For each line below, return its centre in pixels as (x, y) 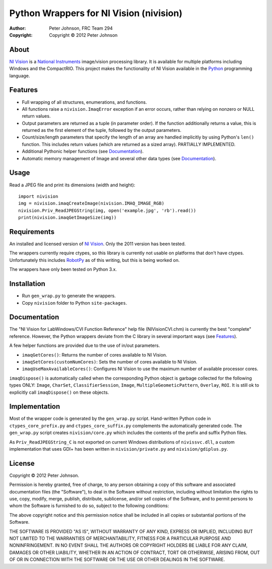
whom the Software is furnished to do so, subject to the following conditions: (89, 506)
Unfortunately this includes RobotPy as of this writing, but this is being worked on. (94, 260)
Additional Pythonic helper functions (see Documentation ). (83, 152)
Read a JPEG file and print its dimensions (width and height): (72, 185)
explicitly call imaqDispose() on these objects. (59, 392)
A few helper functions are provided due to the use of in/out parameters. (85, 345)
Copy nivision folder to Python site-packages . (75, 303)
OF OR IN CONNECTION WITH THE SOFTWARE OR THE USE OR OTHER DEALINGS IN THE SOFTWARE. (117, 559)
